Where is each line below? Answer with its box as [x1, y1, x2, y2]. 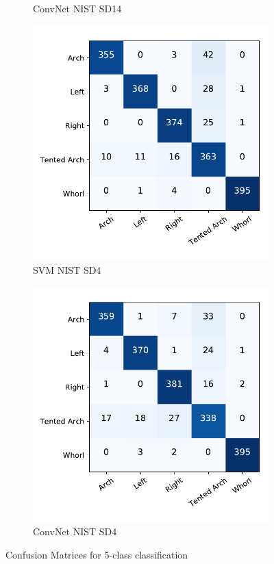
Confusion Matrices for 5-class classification [5, 547, 188, 561]
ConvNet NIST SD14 [33, 1, 122, 15]
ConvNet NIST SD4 [33, 524, 117, 539]
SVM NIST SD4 [33, 263, 101, 277]
